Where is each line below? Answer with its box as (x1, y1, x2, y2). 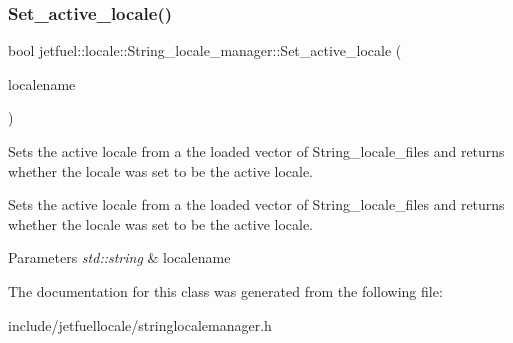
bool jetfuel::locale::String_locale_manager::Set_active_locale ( (8, 40, 402, 61)
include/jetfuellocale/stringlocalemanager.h (8, 314, 272, 335)
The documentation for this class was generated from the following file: (8, 280, 443, 301)
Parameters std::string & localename (8, 247, 231, 268)
